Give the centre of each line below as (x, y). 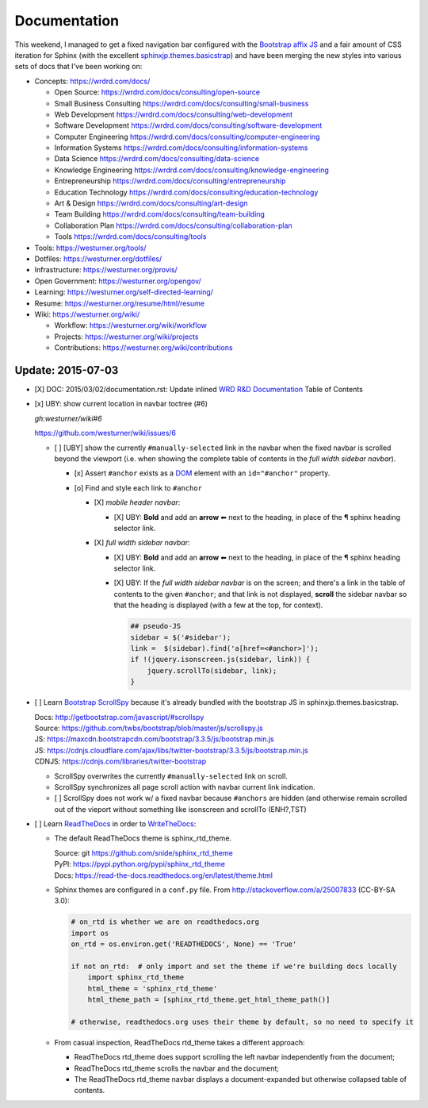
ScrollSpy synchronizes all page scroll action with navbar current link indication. (185, 787)
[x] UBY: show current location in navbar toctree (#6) (121, 404)
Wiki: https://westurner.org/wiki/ (87, 314)
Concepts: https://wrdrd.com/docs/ (92, 81)
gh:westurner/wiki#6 (68, 418)
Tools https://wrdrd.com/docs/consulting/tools (130, 237)
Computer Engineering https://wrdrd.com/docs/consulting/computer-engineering (187, 137)
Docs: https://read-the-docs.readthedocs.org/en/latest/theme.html (164, 875)
